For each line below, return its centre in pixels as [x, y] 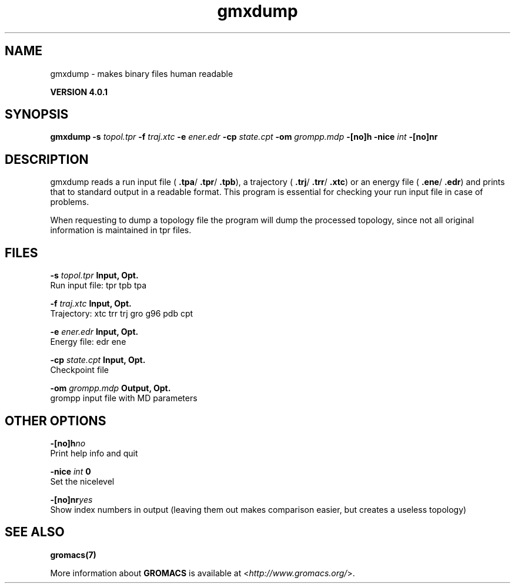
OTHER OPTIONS [56, 421]
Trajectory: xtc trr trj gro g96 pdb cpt [122, 314]
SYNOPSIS [37, 115]
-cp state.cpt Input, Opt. [98, 360]
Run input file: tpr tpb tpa [98, 285]
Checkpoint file [80, 370]
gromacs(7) [73, 555]
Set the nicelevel [82, 481]
